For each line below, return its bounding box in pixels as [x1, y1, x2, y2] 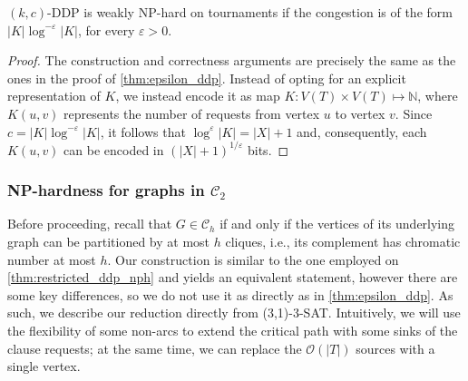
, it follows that [100, 122, 186, 141]
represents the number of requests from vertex [63, 103, 320, 122]
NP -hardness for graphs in [7, 179, 205, 201]
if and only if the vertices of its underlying [219, 214, 455, 233]
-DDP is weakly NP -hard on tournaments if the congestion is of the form [47, 3, 453, 21]
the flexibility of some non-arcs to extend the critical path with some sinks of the [7, 321, 458, 340]
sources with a [356, 338, 435, 357]
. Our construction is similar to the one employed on [107, 249, 399, 269]
